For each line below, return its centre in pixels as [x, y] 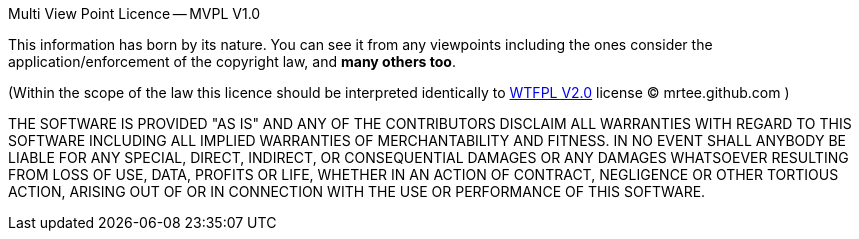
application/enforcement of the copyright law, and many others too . [232, 61]
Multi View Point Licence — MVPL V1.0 [134, 13]
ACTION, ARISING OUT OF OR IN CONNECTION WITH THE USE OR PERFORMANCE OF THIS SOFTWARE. [357, 191]
